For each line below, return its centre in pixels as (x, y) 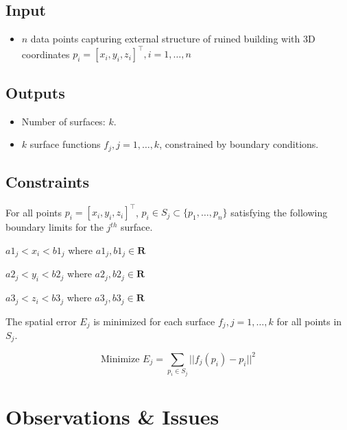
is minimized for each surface (154, 321)
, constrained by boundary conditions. (239, 144)
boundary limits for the (55, 227)
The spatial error (41, 321)
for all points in (309, 321)
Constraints (47, 181)
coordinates (46, 54)
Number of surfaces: (63, 121)
